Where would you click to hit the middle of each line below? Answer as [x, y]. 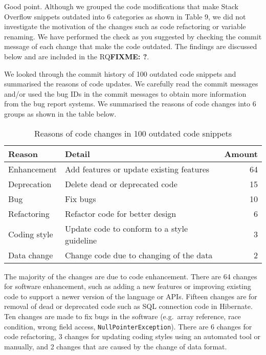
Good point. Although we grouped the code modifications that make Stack [121, 6]
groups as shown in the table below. [60, 113]
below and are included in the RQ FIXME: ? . [77, 56]
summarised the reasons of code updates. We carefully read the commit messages [131, 84]
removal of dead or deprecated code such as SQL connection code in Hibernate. [128, 306]
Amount [241, 153]
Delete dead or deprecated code [121, 184]
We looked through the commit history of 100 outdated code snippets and [120, 73]
